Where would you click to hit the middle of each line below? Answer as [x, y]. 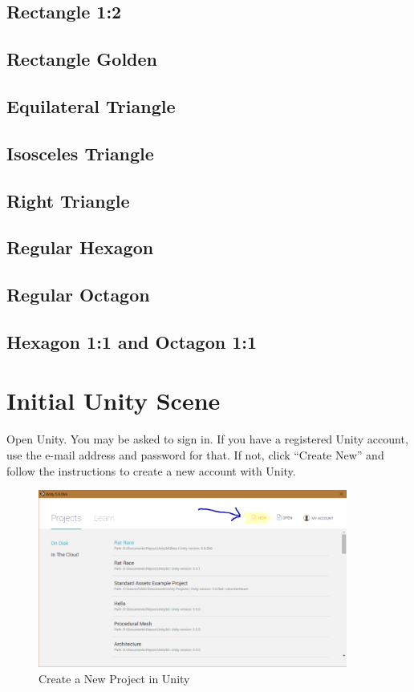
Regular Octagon [78, 295]
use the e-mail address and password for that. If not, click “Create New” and [195, 454]
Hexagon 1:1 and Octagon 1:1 [132, 341]
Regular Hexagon [80, 247]
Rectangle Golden [82, 59]
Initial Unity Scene [114, 401]
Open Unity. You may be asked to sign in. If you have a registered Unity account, [207, 439]
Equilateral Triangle [91, 105]
